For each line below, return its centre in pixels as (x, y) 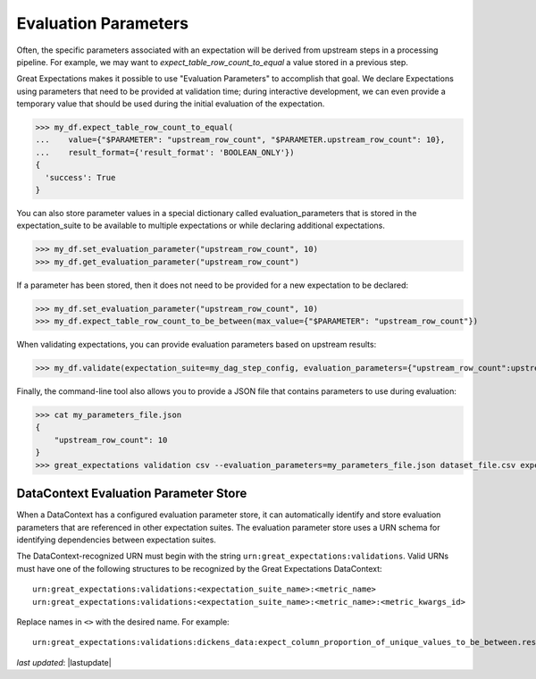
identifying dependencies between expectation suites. (116, 540)
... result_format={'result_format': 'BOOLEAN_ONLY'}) (165, 152)
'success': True (80, 177)
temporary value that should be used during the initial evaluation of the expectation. (171, 104)
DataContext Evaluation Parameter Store (132, 494)
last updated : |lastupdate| (64, 662)
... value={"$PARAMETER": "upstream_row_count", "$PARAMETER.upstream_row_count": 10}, (240, 140)
